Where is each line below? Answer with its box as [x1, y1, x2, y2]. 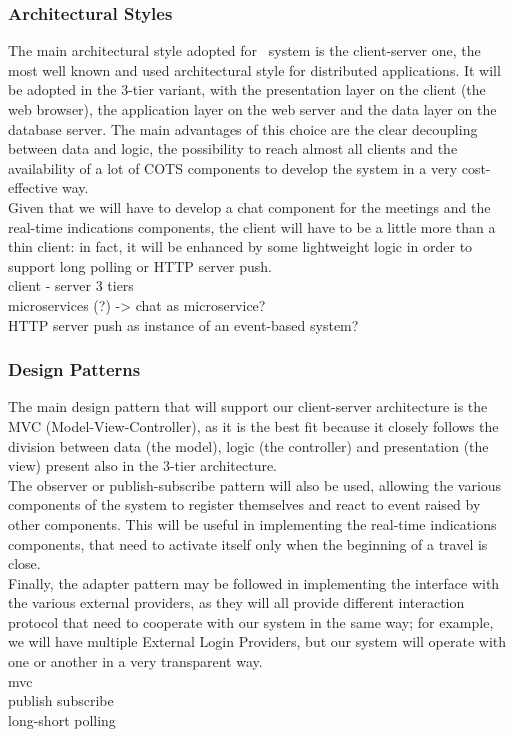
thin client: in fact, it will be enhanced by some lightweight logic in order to [8, 236, 473, 257]
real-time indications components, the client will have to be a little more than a [8, 216, 496, 237]
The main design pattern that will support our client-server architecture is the [8, 396, 488, 417]
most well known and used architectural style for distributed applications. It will [8, 59, 501, 80]
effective [8, 177, 58, 198]
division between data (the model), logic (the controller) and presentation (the [8, 435, 489, 456]
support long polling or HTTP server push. [8, 255, 272, 276]
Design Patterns [8, 357, 141, 382]
